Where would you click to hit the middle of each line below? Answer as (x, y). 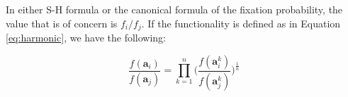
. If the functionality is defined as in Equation (241, 23)
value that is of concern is (62, 23)
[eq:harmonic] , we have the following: (86, 38)
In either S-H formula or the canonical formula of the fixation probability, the (174, 9)
